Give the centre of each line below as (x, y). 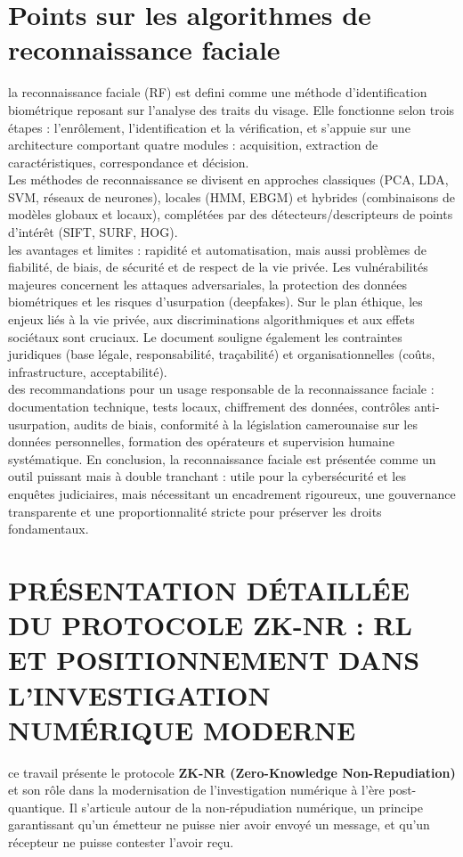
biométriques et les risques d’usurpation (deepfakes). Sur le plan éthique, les (215, 302)
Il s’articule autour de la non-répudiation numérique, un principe (246, 807)
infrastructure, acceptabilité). (88, 371)
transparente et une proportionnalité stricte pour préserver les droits (195, 511)
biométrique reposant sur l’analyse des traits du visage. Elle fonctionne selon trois (231, 109)
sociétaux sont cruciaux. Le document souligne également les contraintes (205, 336)
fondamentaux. (49, 529)
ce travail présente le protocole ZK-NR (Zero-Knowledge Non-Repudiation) (232, 772)
